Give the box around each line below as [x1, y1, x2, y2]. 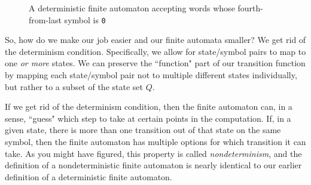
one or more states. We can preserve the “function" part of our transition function [5, 57, 306, 69]
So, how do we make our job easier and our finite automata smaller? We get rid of [5, 33, 306, 46]
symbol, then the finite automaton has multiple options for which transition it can [5, 135, 306, 147]
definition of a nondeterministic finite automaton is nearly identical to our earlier [5, 159, 302, 171]
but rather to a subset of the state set [5, 80, 143, 92]
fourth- [237, 2, 263, 14]
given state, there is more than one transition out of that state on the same [5, 124, 281, 136]
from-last [29, 13, 62, 26]
